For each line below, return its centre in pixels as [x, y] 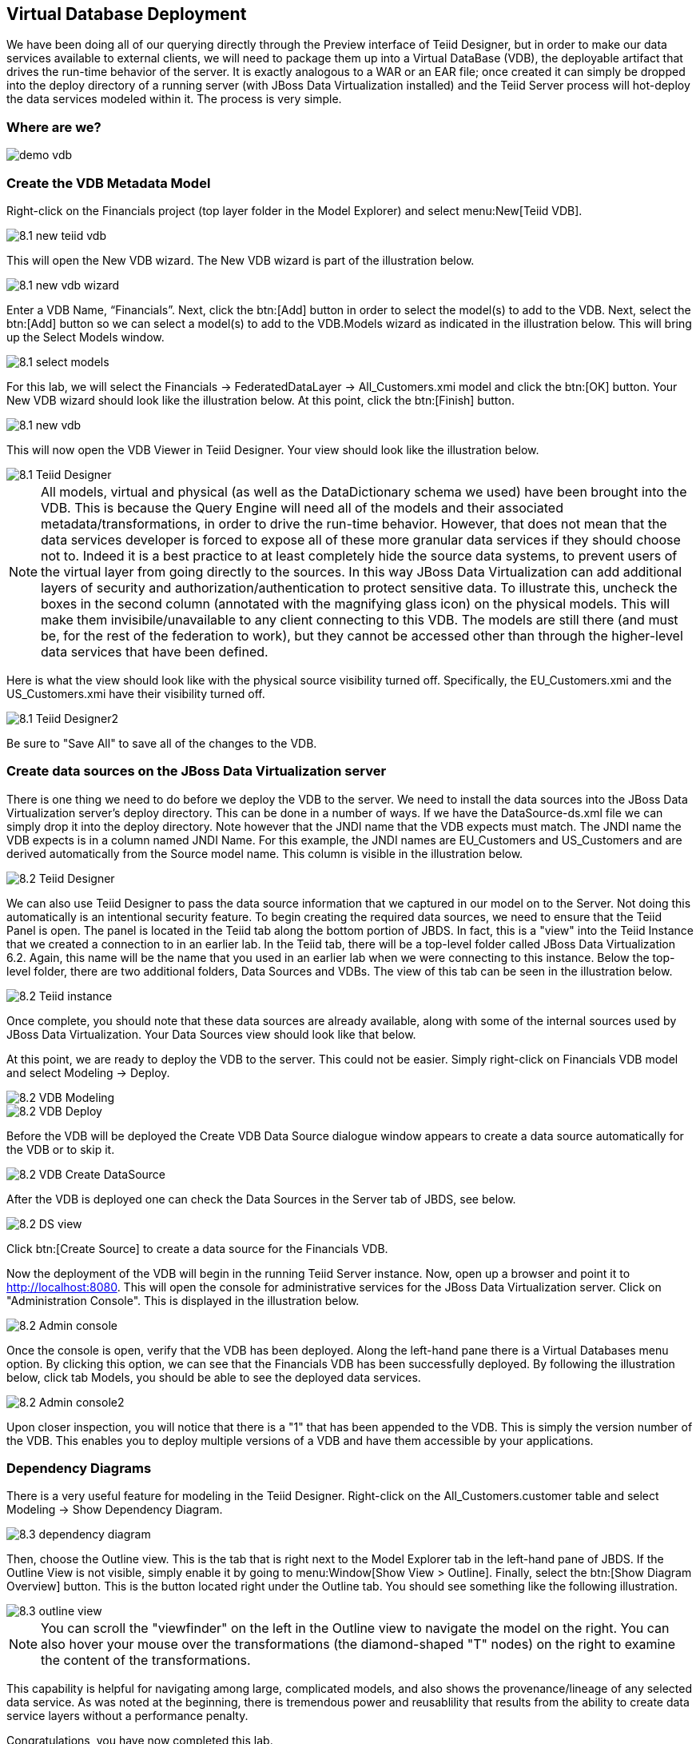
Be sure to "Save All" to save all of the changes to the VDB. [162, 743]
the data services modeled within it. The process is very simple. [174, 99]
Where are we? [54, 127]
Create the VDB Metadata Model [109, 183]
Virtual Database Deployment [127, 14]
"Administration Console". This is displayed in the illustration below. [183, 1300]
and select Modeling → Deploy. [88, 1072]
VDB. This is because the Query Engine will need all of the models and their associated [302, 507]
